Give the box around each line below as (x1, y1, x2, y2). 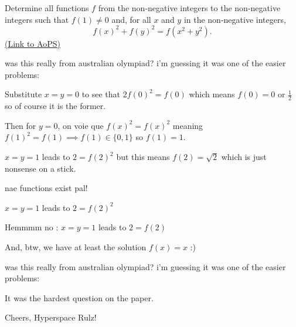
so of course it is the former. (5, 100, 106, 112)
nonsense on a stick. (5, 162, 76, 174)
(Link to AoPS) (5, 37, 60, 49)
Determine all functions (5, 2, 89, 13)
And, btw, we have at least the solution (5, 241, 147, 253)
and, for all (111, 13, 151, 25)
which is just (221, 151, 267, 163)
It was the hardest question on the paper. (5, 291, 154, 304)
